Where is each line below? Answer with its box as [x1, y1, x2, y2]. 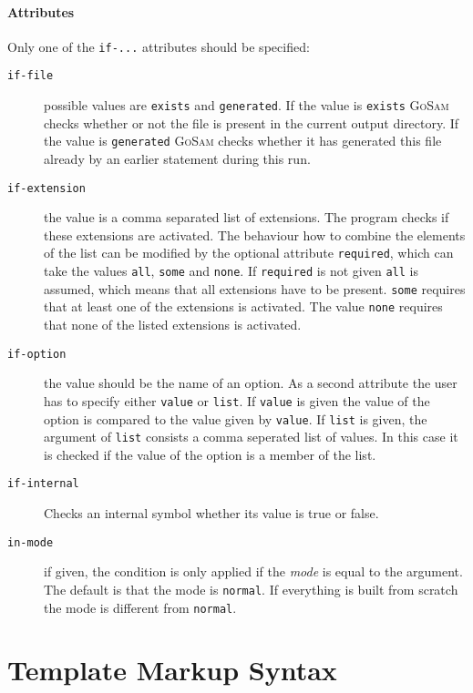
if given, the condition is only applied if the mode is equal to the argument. [44, 562, 463, 581]
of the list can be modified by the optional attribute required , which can [44, 243, 454, 262]
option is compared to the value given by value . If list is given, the [44, 409, 427, 428]
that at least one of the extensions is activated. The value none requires [44, 297, 443, 316]
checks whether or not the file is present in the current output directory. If [44, 113, 459, 132]
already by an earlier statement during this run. [44, 149, 311, 168]
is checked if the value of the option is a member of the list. [44, 444, 376, 464]
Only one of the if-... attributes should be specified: [7, 36, 310, 56]
